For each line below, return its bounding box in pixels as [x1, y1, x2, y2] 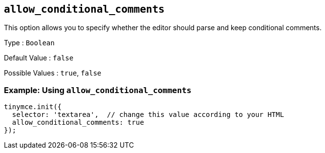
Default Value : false [4, 54, 74, 62]
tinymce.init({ [4, 103, 62, 111]
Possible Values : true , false [4, 69, 102, 77]
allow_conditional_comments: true [12, 118, 144, 127]
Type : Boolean [4, 38, 55, 47]
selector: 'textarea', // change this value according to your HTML [12, 111, 284, 119]
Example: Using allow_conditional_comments [4, 85, 192, 95]
